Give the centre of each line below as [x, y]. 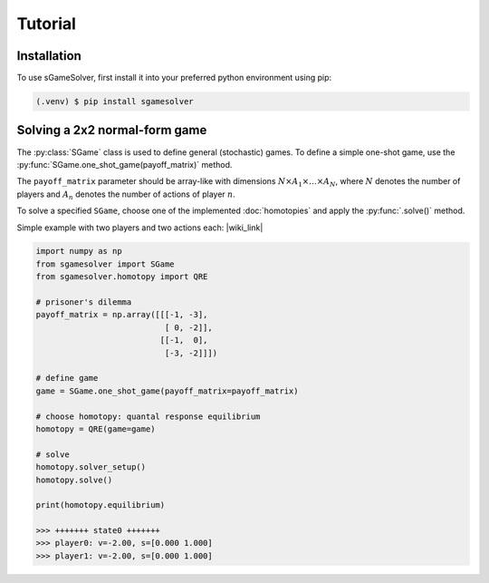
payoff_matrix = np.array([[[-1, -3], [122, 315]
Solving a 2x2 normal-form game [112, 130]
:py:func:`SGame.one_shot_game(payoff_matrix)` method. [125, 164]
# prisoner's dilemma [84, 302]
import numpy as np [79, 251]
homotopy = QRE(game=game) [96, 429]
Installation [49, 56]
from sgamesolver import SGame [105, 264]
